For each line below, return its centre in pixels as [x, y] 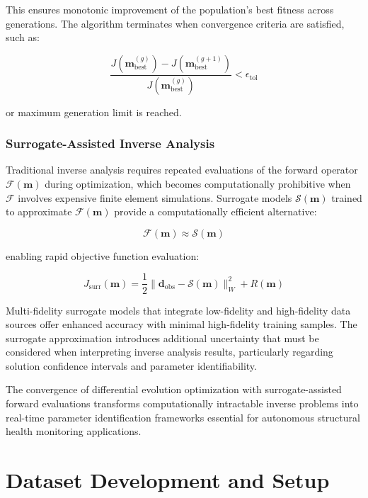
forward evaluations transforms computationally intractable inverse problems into [182, 403]
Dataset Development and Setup [168, 480]
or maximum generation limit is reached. [94, 112]
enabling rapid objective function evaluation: [103, 255]
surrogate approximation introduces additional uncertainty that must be [162, 338]
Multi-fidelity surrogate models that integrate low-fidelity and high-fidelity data [178, 310]
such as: [23, 37]
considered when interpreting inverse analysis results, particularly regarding [169, 352]
